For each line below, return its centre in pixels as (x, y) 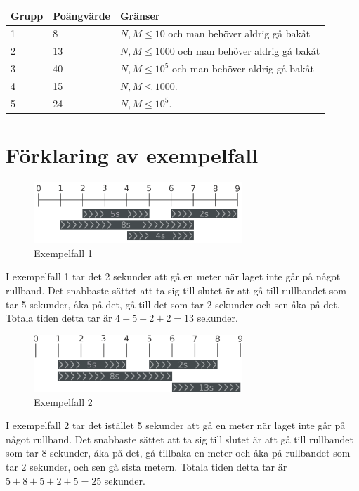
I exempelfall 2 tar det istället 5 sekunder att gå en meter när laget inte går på (176, 425)
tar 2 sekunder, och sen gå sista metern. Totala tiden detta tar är (146, 467)
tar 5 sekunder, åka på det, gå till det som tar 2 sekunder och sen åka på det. (173, 304)
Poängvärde (81, 15)
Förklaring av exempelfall (132, 155)
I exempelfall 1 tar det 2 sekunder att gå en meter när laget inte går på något (173, 276)
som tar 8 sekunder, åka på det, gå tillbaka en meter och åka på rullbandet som (178, 453)
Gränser (140, 15)
